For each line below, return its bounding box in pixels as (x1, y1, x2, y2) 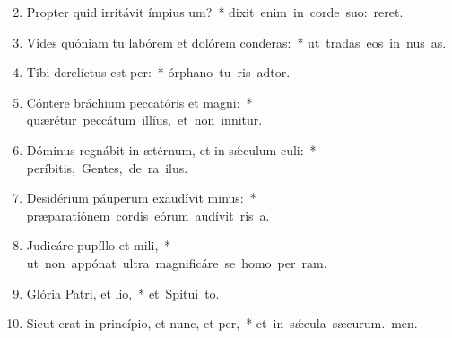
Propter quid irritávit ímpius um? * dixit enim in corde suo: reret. (26, 3, 404, 21)
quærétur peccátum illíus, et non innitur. (26, 110, 263, 129)
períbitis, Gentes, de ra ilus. (26, 158, 188, 177)
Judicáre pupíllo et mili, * (26, 236, 171, 255)
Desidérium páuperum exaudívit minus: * (26, 188, 256, 207)
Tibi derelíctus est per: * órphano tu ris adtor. (26, 63, 291, 82)
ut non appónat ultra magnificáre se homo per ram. (26, 253, 327, 272)
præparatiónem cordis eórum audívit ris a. (26, 205, 270, 224)
